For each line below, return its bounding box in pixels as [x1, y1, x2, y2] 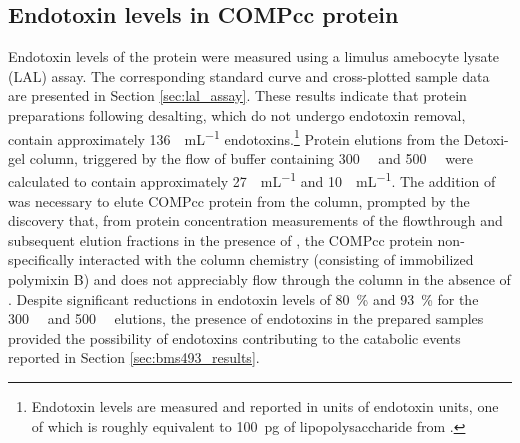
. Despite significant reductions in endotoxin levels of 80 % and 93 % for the [8, 288, 479, 309]
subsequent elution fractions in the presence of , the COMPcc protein [8, 229, 433, 250]
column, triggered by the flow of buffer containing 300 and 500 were [29, 147, 473, 168]
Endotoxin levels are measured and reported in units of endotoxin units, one [31, 396, 499, 417]
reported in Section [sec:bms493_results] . [8, 347, 260, 368]
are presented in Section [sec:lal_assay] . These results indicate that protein [8, 85, 467, 106]
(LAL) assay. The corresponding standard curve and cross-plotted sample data [8, 65, 490, 86]
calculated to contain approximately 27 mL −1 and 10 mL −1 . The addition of [8, 168, 496, 192]
